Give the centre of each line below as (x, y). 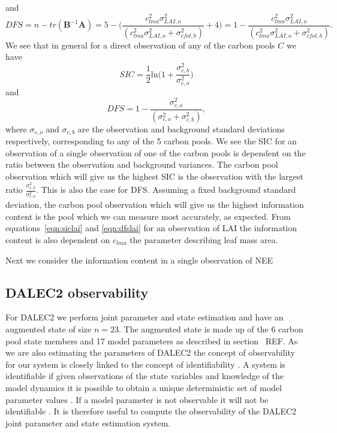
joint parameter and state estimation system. (88, 423)
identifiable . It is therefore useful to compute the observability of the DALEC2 (151, 411)
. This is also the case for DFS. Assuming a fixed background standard (166, 190)
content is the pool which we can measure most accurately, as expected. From (148, 216)
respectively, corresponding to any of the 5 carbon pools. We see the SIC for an (151, 141)
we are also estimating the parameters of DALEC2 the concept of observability (150, 352)
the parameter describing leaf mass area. (204, 239)
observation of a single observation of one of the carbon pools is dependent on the (156, 152)
